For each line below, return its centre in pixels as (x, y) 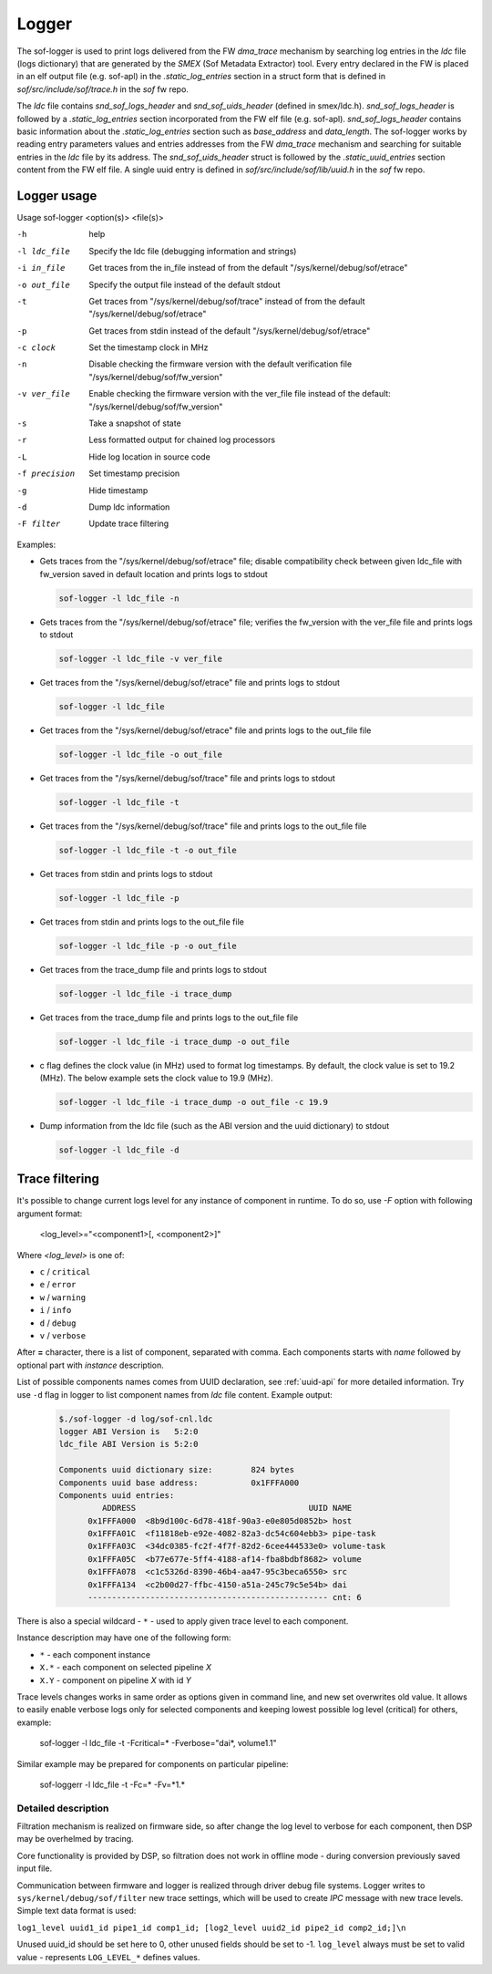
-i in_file (41, 268)
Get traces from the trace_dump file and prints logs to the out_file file (169, 1018)
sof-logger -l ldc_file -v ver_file (141, 658)
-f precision (46, 474)
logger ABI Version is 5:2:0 (129, 1431)
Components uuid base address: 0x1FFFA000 (179, 1483)
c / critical (65, 1272)
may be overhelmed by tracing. (75, 1839)
